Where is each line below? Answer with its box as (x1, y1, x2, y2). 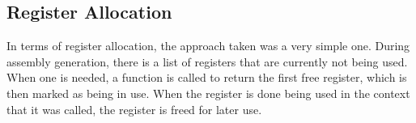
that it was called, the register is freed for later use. (6, 100, 262, 117)
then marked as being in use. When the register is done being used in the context (6, 84, 410, 101)
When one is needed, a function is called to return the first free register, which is (6, 69, 407, 86)
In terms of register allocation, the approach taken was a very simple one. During (6, 37, 410, 54)
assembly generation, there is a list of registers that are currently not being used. (6, 53, 408, 70)
